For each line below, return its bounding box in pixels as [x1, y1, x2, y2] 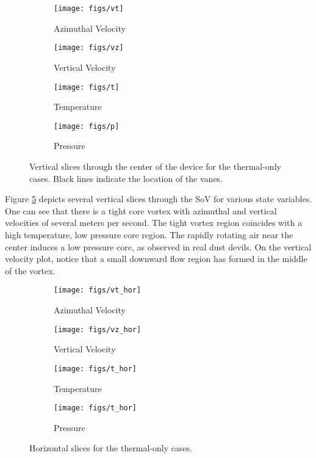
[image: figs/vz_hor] [54, 325, 142, 334]
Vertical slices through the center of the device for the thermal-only [29, 160, 281, 172]
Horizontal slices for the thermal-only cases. [29, 442, 193, 454]
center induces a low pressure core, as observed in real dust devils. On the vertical [5, 240, 312, 253]
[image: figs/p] [54, 122, 120, 131]
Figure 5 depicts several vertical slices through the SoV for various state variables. [5, 192, 312, 205]
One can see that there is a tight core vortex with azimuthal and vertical [5, 204, 277, 217]
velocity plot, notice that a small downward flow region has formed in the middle [5, 252, 307, 265]
